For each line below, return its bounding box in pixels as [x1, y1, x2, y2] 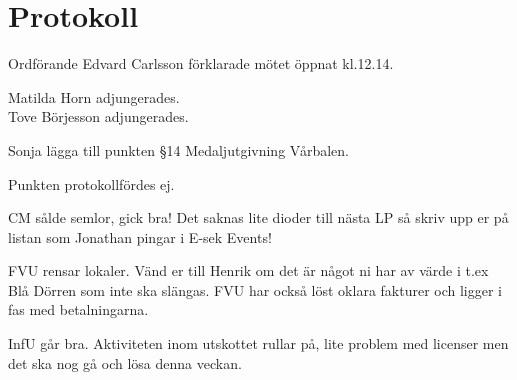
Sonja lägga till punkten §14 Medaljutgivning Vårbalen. [8, 139, 349, 160]
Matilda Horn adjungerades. [8, 86, 180, 107]
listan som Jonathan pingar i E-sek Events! [8, 226, 272, 247]
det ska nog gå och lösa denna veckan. [8, 352, 242, 373]
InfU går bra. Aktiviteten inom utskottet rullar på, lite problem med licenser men [8, 333, 509, 354]
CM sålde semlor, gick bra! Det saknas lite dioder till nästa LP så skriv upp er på [8, 207, 509, 228]
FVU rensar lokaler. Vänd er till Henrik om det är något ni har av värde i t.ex [8, 260, 489, 281]
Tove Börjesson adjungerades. [8, 106, 189, 127]
